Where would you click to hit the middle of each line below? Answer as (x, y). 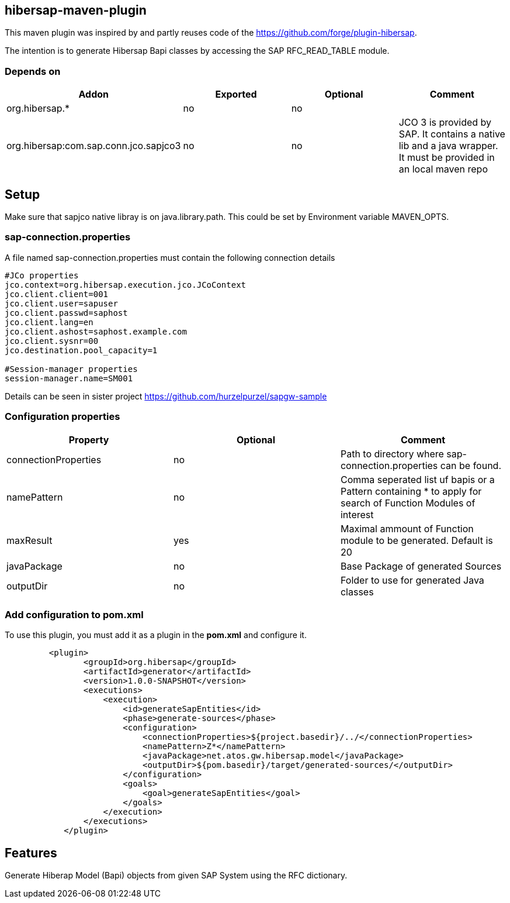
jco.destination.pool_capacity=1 (81, 350)
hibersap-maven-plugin (76, 10)
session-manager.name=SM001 (69, 378)
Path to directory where (392, 454)
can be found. (471, 465)
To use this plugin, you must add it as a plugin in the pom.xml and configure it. (156, 635)
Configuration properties (63, 417)
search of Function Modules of (408, 503)
